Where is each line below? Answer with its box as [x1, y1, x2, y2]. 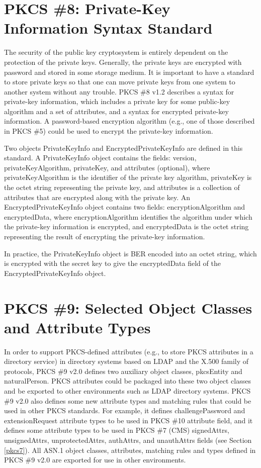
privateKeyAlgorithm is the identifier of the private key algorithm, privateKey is [4, 172, 252, 182]
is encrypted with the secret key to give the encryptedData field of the [4, 258, 221, 268]
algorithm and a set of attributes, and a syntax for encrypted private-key [4, 106, 229, 116]
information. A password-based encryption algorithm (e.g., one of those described [4, 116, 255, 126]
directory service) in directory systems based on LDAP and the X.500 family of [4, 356, 249, 366]
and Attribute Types [4, 317, 151, 337]
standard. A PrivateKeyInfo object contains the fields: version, [4, 152, 197, 163]
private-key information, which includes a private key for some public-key [4, 96, 230, 107]
